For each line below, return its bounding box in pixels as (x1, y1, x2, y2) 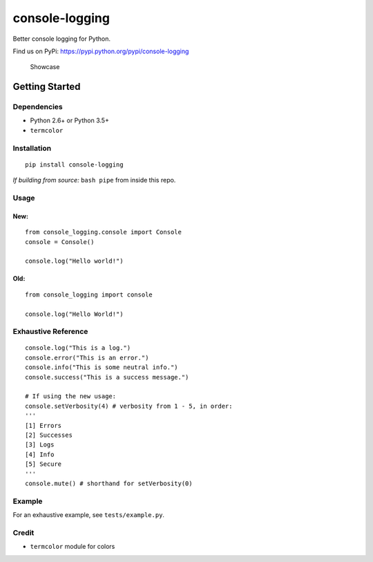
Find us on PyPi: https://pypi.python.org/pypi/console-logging (12, 47, 189, 55)
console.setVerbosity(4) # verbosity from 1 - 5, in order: (25, 402, 233, 410)
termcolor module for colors (30, 543, 115, 551)
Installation (12, 143, 52, 153)
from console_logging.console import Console (25, 228, 182, 236)
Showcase (30, 63, 60, 71)
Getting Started (12, 81, 81, 93)
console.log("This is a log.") (25, 344, 131, 352)
